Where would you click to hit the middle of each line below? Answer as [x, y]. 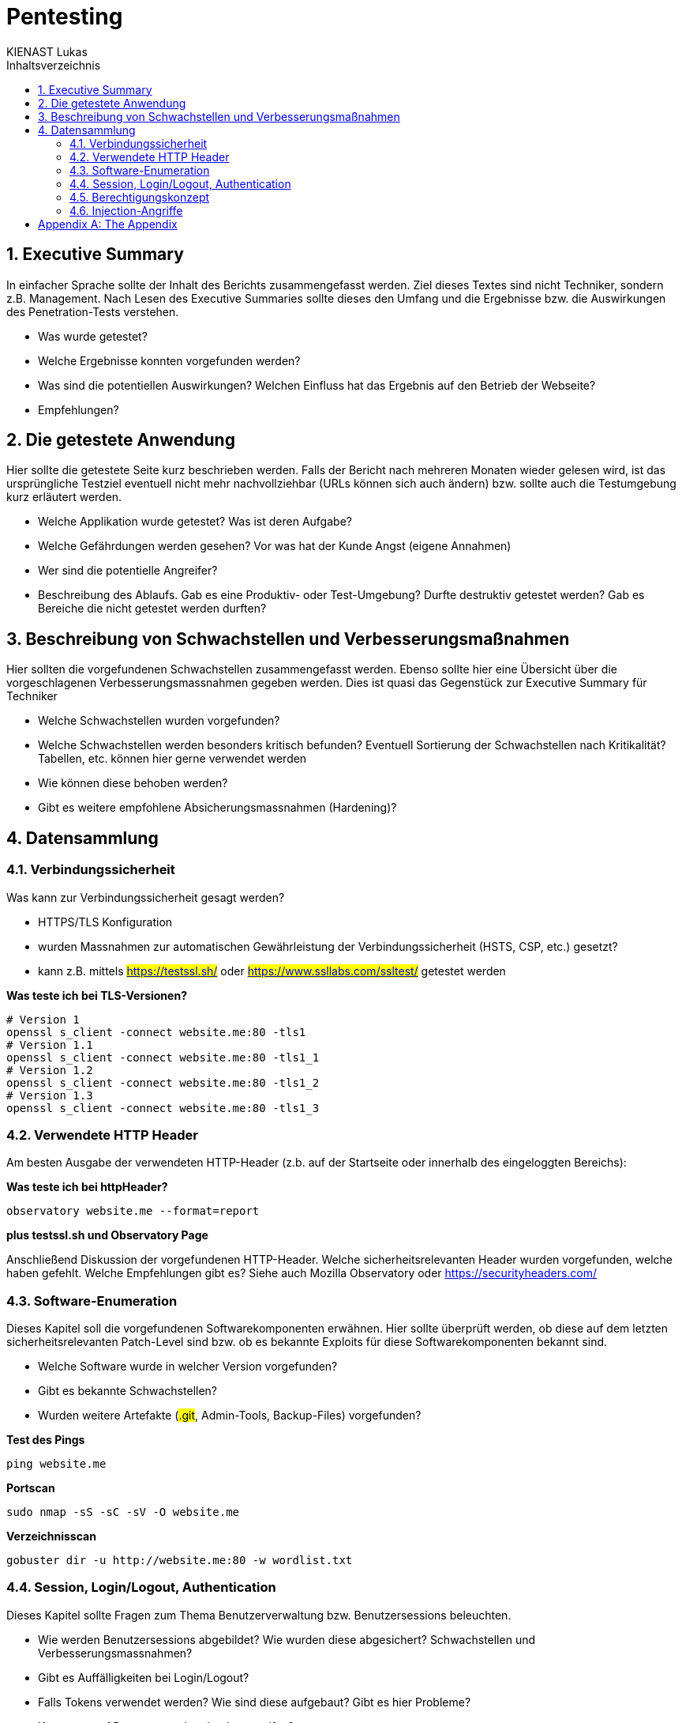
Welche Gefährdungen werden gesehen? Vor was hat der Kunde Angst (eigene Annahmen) [275, 546]
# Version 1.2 [50, 1070]
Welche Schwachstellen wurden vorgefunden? [159, 721]
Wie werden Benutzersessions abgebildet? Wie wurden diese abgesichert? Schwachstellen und [287, 1639]
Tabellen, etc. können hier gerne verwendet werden [172, 759]
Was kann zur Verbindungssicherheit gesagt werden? [146, 897]
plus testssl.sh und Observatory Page [107, 1235]
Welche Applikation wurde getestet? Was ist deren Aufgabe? [195, 522]
